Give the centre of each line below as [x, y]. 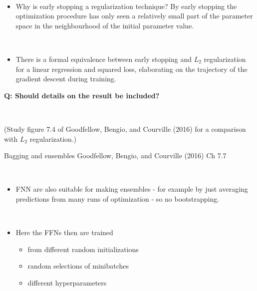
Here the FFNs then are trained [64, 232]
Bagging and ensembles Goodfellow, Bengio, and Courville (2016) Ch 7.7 [115, 155]
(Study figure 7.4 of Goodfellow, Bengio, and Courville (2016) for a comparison [125, 129]
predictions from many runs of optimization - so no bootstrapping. [118, 198]
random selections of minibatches [78, 266]
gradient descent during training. [66, 79]
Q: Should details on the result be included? [82, 95]
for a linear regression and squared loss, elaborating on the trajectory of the [131, 69]
